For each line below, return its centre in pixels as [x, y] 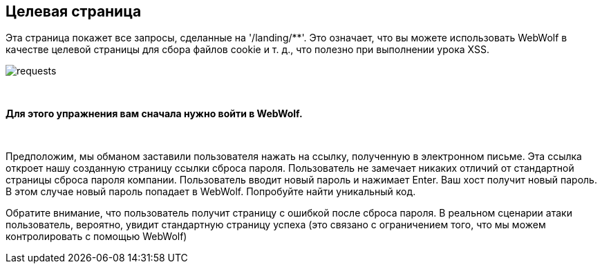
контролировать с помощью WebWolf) [96, 237]
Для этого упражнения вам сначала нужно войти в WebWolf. [154, 114]
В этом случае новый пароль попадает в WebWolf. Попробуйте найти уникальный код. [211, 192]
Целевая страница [74, 11]
